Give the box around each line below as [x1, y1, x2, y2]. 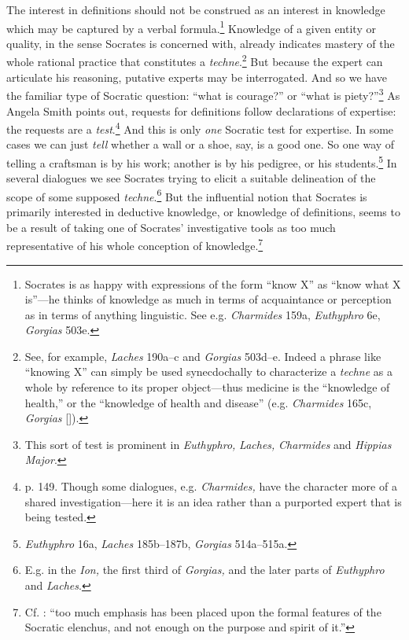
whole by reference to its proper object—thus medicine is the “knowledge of [24, 379, 390, 395]
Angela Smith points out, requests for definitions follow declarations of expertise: [6, 102, 396, 119]
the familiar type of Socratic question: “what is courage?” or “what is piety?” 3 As [6, 85, 400, 103]
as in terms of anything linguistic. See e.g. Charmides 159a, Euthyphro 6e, [24, 306, 381, 322]
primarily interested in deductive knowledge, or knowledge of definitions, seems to [6, 204, 400, 220]
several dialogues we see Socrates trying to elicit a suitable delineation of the [6, 170, 376, 186]
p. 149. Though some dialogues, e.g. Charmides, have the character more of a [24, 478, 397, 495]
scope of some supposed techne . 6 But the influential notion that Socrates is [6, 186, 367, 204]
